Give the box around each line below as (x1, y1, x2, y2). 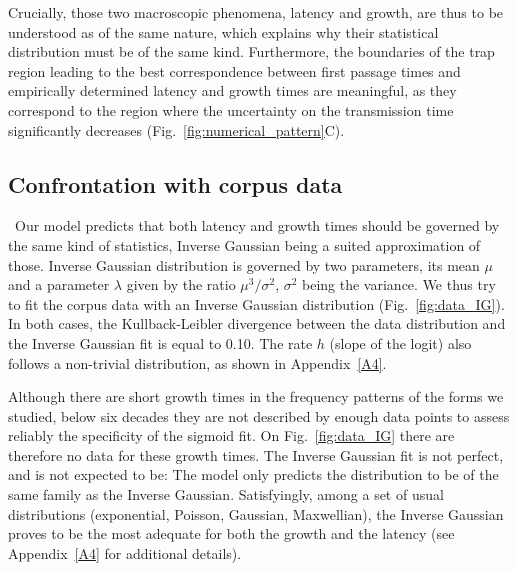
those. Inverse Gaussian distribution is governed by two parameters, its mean (8, 254, 480, 275)
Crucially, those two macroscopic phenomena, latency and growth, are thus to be (8, 2, 504, 22)
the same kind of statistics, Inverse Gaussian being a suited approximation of (8, 234, 481, 255)
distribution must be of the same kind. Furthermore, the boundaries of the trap (8, 41, 495, 62)
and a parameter (8, 274, 110, 295)
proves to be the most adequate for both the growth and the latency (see (8, 523, 455, 544)
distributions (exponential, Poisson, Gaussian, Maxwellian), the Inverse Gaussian (8, 503, 504, 524)
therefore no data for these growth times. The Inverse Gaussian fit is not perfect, (8, 444, 504, 465)
